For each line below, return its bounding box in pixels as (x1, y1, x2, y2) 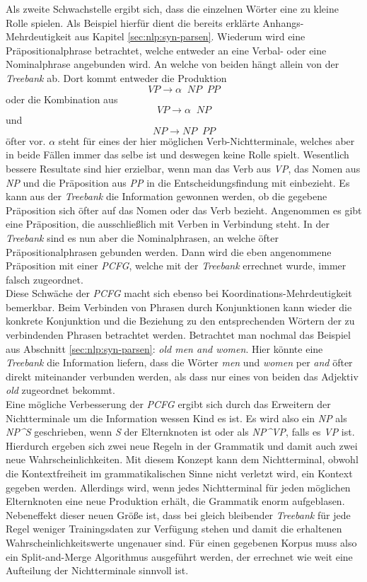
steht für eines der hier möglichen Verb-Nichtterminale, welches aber (58, 133, 355, 148)
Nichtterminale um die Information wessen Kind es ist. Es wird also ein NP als (6, 410, 347, 425)
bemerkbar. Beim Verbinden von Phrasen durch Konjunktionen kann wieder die (6, 299, 352, 314)
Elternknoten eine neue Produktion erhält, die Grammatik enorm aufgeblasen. (6, 494, 345, 508)
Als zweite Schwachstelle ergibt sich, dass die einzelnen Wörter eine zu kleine (6, 1, 339, 16)
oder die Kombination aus (6, 91, 118, 106)
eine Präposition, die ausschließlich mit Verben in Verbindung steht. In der (6, 216, 330, 231)
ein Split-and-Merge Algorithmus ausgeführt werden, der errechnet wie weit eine (6, 549, 353, 564)
